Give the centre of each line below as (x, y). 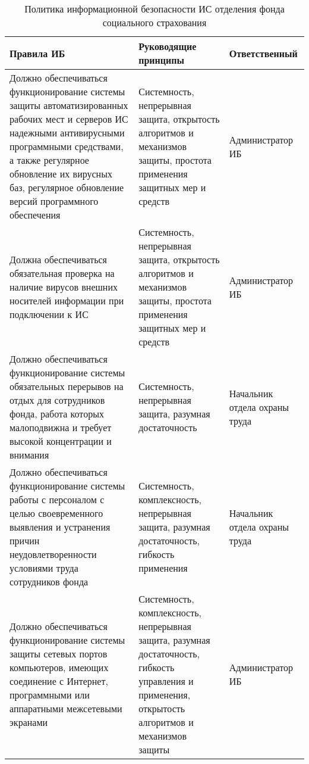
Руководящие (168, 46)
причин (25, 540)
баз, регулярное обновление (67, 187)
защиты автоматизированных (69, 105)
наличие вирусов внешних (64, 287)
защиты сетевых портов (59, 654)
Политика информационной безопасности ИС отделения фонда (154, 9)
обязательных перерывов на (67, 386)
